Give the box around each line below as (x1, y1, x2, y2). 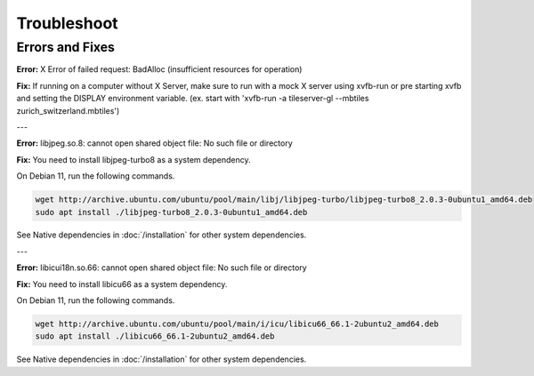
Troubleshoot (16, 13, 119, 33)
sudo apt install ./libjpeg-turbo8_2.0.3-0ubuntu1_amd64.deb (35, 207, 308, 217)
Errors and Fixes (16, 39, 116, 55)
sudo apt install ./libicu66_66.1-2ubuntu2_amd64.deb (35, 332, 275, 341)
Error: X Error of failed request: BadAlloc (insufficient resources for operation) (16, 64, 303, 75)
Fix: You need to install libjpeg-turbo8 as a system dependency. (16, 154, 251, 164)
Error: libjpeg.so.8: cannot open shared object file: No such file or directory (16, 138, 293, 148)
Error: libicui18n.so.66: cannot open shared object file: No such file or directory (16, 262, 307, 273)
